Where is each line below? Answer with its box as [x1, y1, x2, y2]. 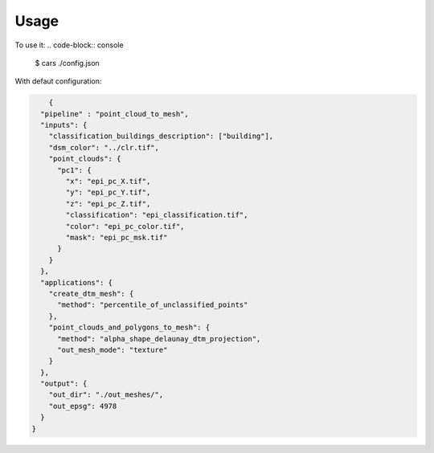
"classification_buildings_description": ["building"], [48, 132, 274, 141]
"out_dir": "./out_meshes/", [48, 390, 164, 399]
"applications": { [40, 278, 113, 287]
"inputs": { [40, 120, 88, 130]
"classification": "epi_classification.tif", [65, 210, 248, 220]
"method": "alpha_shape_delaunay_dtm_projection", [57, 334, 261, 343]
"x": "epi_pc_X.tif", [65, 177, 151, 186]
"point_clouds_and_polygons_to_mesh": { [48, 323, 211, 333]
